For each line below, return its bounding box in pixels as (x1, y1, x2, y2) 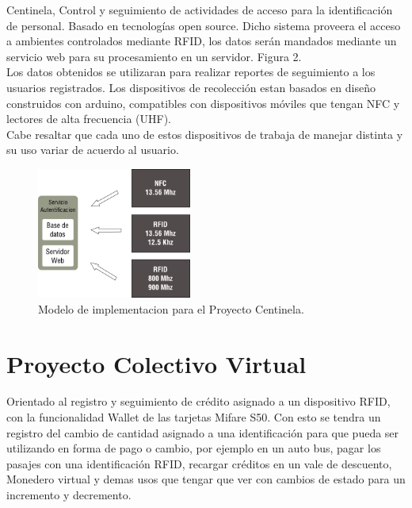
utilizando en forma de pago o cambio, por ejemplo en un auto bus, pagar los (6, 440, 381, 456)
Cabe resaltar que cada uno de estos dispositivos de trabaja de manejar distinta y (6, 125, 403, 142)
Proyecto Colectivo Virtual (6, 347, 307, 379)
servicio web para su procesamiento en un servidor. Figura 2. (6, 48, 302, 64)
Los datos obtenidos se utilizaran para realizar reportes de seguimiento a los (6, 63, 376, 80)
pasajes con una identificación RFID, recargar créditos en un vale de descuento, (6, 455, 392, 471)
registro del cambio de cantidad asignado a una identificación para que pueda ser (6, 424, 399, 441)
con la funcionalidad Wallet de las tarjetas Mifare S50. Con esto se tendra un (6, 409, 381, 425)
